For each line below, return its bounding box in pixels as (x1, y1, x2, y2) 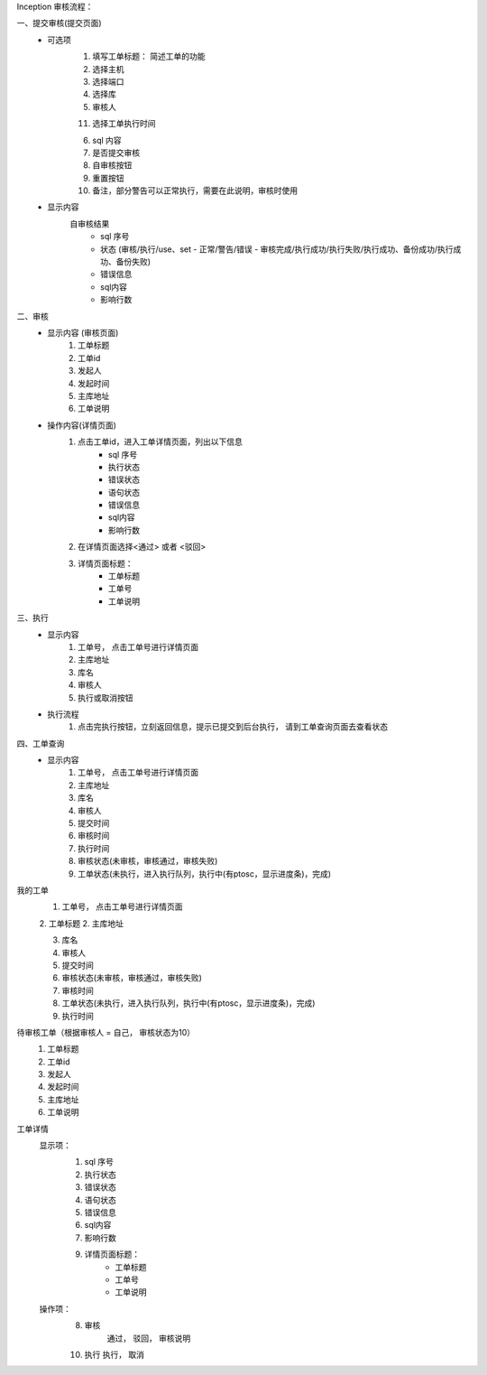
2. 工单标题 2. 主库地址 (39, 917, 124, 929)
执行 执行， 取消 (84, 1349, 144, 1360)
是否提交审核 (92, 147, 140, 158)
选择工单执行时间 (92, 118, 156, 129)
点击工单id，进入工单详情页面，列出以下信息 (78, 436, 243, 447)
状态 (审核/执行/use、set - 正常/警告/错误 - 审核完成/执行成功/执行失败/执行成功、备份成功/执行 (100, 244, 454, 255)
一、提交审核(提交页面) (16, 18, 103, 29)
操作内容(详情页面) (47, 420, 117, 431)
